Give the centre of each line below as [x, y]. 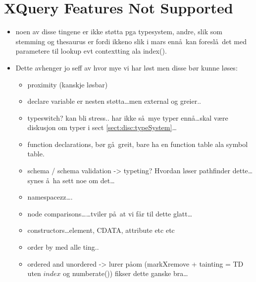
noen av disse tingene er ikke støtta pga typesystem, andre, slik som [119, 32]
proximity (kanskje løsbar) [68, 84]
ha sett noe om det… [84, 180]
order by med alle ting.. [63, 247]
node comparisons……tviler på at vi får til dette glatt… [110, 213]
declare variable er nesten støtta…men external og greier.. [114, 101]
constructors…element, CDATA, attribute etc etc [101, 230]
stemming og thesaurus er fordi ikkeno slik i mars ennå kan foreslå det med [131, 41]
